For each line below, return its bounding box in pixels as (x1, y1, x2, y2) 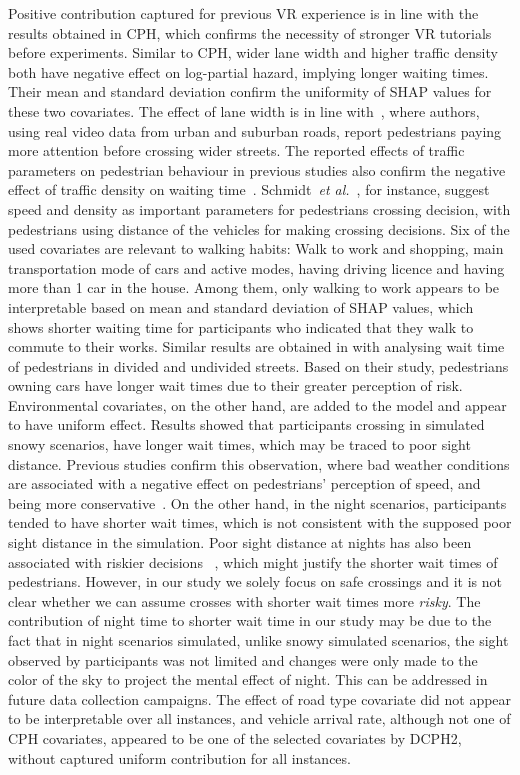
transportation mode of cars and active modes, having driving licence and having (8, 257, 505, 278)
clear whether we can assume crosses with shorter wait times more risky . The (8, 590, 481, 611)
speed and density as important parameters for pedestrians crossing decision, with (8, 198, 511, 219)
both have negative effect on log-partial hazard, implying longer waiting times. (8, 61, 489, 82)
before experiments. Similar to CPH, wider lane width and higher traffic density (8, 42, 498, 63)
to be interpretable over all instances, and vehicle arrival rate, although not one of (8, 708, 511, 729)
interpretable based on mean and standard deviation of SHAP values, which (8, 296, 474, 317)
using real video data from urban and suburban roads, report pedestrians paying (8, 120, 502, 141)
